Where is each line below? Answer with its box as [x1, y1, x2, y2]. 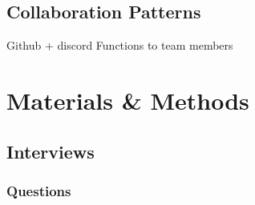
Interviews [6, 139, 95, 163]
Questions [6, 180, 71, 200]
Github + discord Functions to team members [6, 37, 233, 54]
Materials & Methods [6, 83, 249, 116]
